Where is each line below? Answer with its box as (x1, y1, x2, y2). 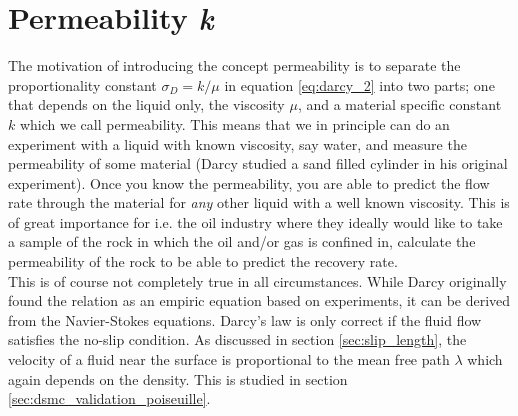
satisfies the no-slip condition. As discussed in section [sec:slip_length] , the (8, 329, 467, 350)
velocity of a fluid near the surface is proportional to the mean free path (8, 349, 450, 370)
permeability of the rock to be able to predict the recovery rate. (8, 251, 398, 272)
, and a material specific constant (297, 94, 502, 115)
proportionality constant (8, 74, 157, 95)
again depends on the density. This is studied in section (8, 368, 348, 389)
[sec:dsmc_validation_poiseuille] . (8, 388, 211, 409)
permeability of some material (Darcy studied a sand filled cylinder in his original (8, 153, 508, 174)
